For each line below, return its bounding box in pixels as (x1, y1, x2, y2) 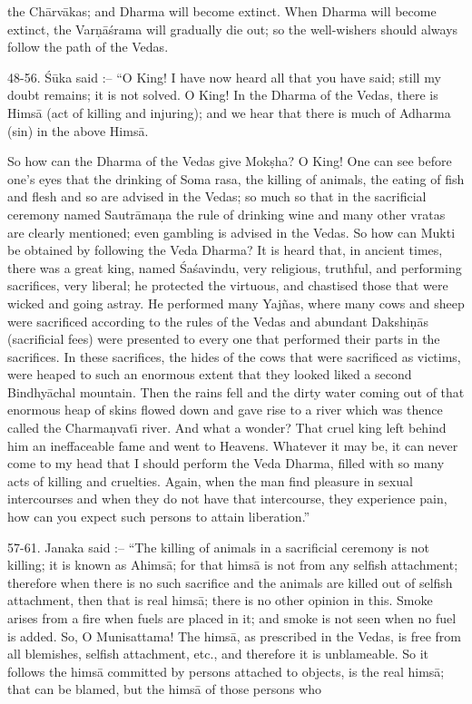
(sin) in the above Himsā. (7, 121, 149, 140)
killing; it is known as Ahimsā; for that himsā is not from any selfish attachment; (7, 555, 458, 574)
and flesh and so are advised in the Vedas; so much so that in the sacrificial (7, 187, 427, 206)
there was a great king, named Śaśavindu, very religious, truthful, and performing (7, 258, 462, 277)
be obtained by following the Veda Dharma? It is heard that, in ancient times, (7, 240, 443, 259)
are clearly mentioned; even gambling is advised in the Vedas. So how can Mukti (7, 222, 456, 241)
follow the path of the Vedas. (7, 37, 169, 56)
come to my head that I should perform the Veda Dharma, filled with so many (7, 454, 445, 473)
